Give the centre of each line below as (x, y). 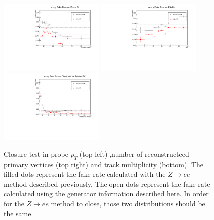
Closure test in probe (36, 154)
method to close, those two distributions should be (128, 203)
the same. (19, 213)
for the (14, 203)
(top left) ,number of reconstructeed (134, 154)
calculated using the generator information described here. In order (106, 193)
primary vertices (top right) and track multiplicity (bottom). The (104, 164)
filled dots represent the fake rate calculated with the (85, 174)
